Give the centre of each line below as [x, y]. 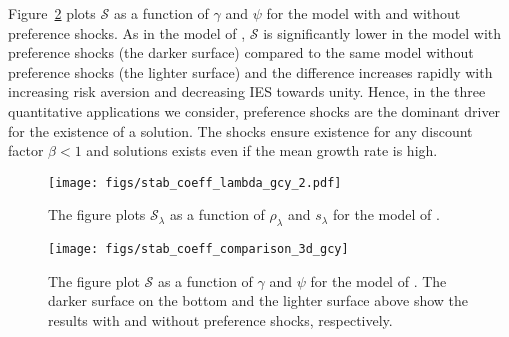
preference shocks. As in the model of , [127, 32]
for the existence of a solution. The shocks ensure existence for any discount [240, 130]
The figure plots [97, 214]
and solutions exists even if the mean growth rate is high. [262, 150]
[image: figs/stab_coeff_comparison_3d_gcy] [198, 249]
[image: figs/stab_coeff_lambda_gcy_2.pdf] [195, 182]
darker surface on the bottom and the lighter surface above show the [258, 300]
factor [26, 150]
